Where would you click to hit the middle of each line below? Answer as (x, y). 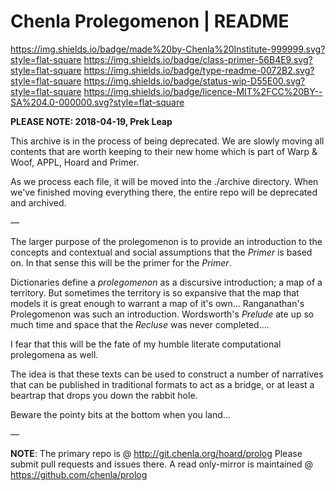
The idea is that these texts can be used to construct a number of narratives (167, 374)
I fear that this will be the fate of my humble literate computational (146, 344)
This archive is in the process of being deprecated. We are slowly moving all (167, 141)
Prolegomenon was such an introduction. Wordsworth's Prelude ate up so (162, 314)
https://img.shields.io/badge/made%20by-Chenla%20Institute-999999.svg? (168, 49)
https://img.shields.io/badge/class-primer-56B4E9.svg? (198, 59)
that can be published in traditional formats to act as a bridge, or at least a (162, 384)
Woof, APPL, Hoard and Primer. (75, 162)
